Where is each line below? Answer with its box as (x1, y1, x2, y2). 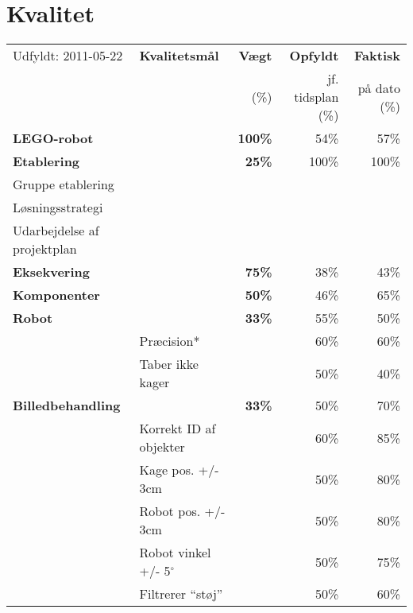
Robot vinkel (139, 543, 211, 562)
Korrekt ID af (139, 419, 216, 438)
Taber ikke (139, 355, 199, 374)
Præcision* (139, 332, 200, 351)
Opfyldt (289, 46, 339, 65)
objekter (139, 437, 185, 456)
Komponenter (13, 285, 100, 305)
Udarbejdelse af (13, 221, 99, 240)
